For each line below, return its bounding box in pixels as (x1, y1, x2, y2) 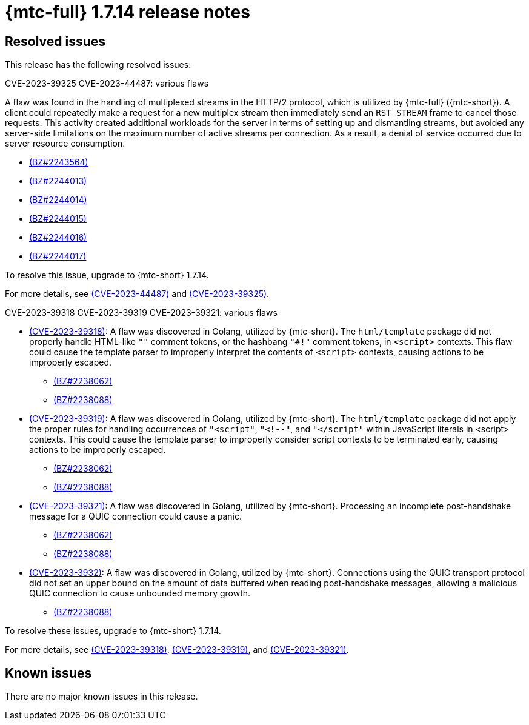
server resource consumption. (5, 138, 125, 149)
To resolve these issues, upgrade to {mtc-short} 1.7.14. (5, 626, 221, 636)
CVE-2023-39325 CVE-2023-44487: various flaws (5, 78, 209, 89)
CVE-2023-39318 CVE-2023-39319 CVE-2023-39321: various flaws (5, 307, 278, 318)
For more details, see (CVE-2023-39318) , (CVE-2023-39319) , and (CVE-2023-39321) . (5, 644, 349, 655)
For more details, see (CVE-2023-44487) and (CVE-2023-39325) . (5, 289, 270, 299)
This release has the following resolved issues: (5, 59, 191, 70)
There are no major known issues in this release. (5, 691, 198, 702)
